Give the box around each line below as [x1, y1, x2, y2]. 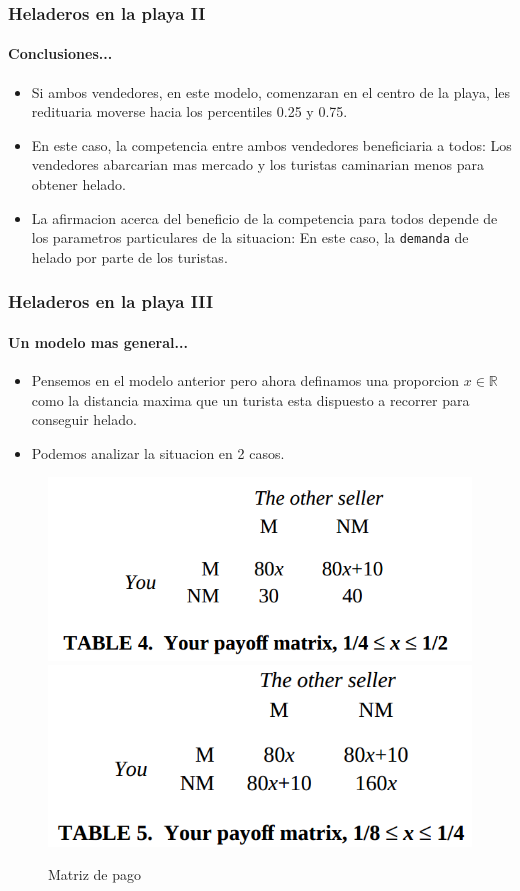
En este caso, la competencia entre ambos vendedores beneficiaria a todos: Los [31, 134, 512, 155]
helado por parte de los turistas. [31, 246, 228, 267]
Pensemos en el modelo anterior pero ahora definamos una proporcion [31, 370, 460, 391]
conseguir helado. [31, 409, 137, 430]
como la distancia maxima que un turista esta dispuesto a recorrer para [31, 389, 470, 410]
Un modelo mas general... [8, 331, 188, 352]
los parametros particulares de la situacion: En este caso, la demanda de [31, 227, 469, 248]
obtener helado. [31, 174, 126, 195]
